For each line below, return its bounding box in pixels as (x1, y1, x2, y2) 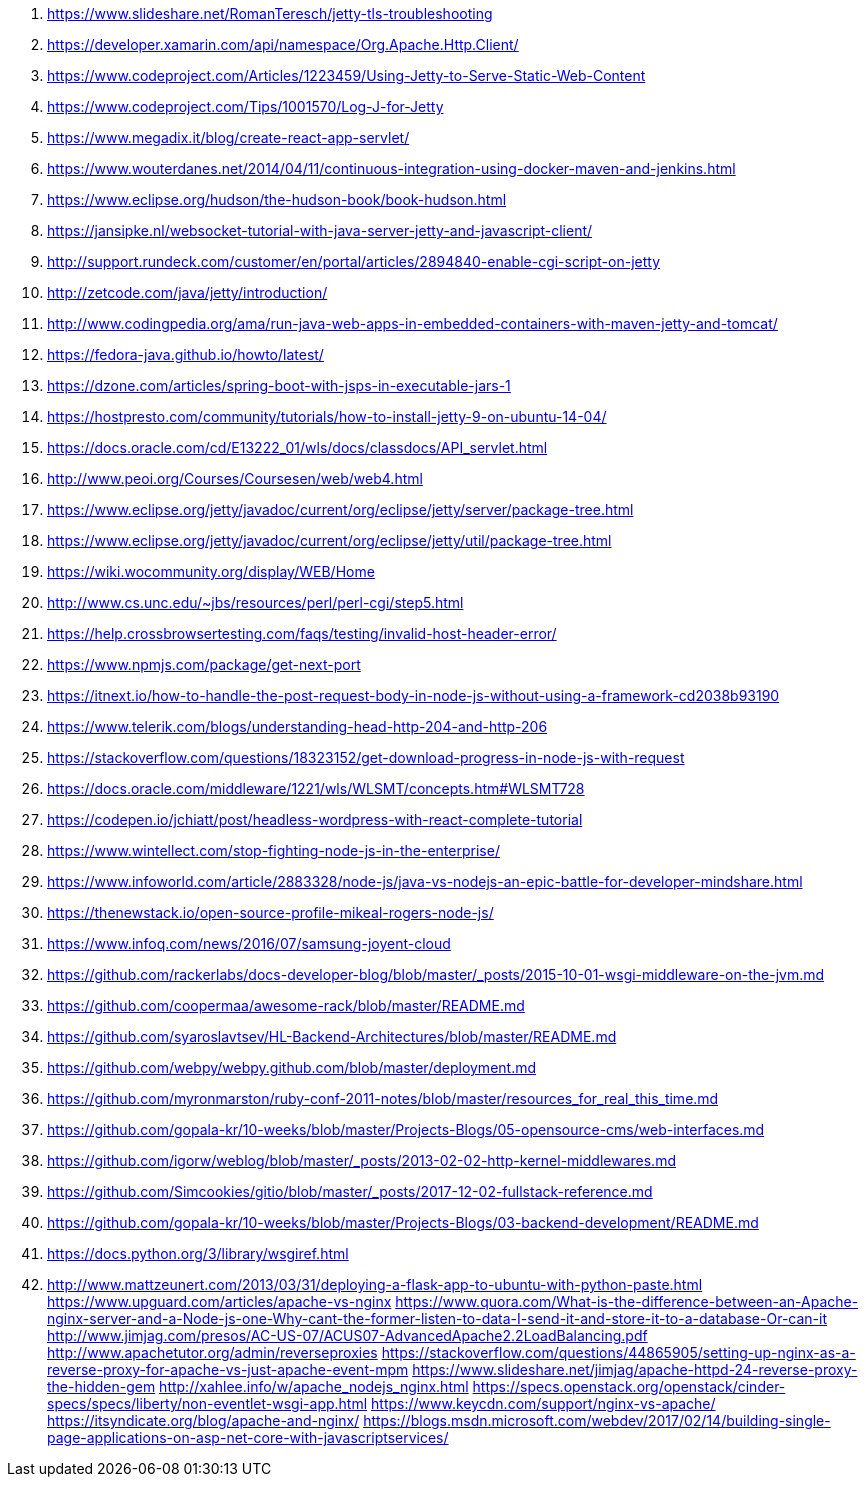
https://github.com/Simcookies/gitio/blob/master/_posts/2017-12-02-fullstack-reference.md (47, 1183, 653, 1200)
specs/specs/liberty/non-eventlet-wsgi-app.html (47, 1395, 368, 1412)
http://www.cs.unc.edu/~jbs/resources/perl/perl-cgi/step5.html (47, 594, 464, 611)
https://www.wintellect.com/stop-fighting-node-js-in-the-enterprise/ (47, 842, 500, 859)
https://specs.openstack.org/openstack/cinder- (472, 1378, 786, 1395)
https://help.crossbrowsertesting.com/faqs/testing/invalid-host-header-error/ (47, 625, 557, 642)
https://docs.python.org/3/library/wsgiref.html (47, 1245, 349, 1262)
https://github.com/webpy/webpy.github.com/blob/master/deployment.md (47, 1059, 537, 1076)
